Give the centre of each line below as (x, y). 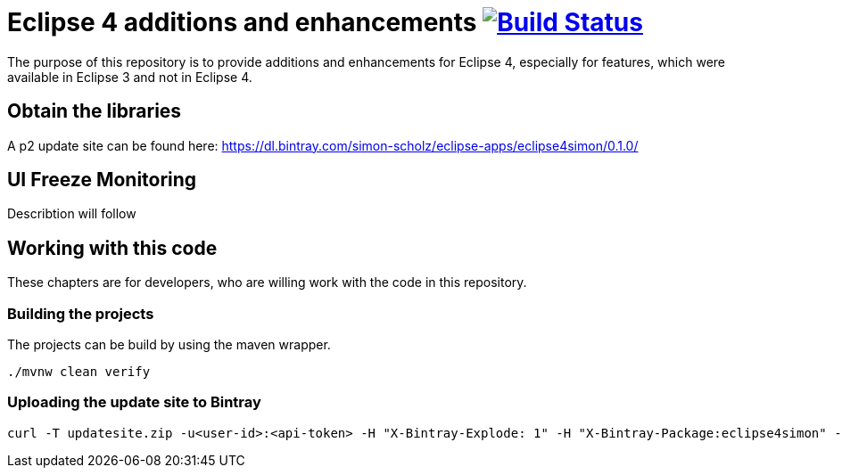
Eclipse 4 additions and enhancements (242, 22)
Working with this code (112, 248)
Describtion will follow (72, 214)
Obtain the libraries (95, 111)
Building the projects (81, 313)
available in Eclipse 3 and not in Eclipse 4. (130, 77)
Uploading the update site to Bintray (134, 402)
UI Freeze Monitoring (102, 180)
